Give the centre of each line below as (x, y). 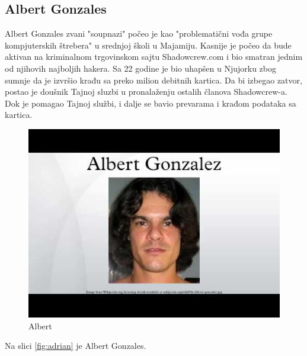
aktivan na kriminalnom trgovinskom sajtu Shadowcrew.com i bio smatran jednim (154, 57)
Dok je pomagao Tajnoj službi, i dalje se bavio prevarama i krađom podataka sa (151, 103)
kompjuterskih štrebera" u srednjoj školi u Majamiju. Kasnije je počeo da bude (148, 45)
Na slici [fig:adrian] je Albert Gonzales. (76, 346)
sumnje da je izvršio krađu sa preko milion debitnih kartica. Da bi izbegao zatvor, (153, 80)
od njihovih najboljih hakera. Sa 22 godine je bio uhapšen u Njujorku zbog (140, 68)
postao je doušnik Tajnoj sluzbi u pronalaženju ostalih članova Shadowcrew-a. (146, 92)
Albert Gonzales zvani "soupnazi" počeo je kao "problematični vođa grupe (139, 33)
